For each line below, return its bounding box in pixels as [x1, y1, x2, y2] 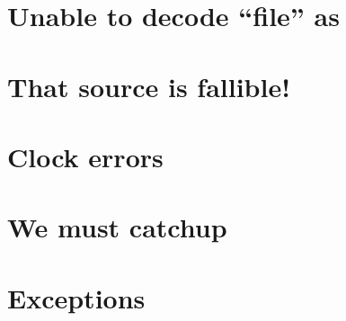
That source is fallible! [7, 67, 290, 104]
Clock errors [7, 138, 164, 174]
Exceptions [7, 279, 146, 316]
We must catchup [7, 209, 227, 245]
